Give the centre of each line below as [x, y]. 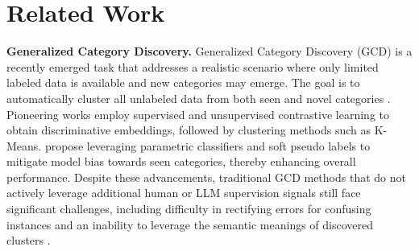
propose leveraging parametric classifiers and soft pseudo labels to [207, 145]
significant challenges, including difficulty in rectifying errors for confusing [189, 209]
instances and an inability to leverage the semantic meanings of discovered [190, 224]
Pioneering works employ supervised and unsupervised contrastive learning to [198, 114]
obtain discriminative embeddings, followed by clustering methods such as [189, 130]
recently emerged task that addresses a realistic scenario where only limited [193, 66]
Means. [24, 145]
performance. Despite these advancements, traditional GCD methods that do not [206, 177]
